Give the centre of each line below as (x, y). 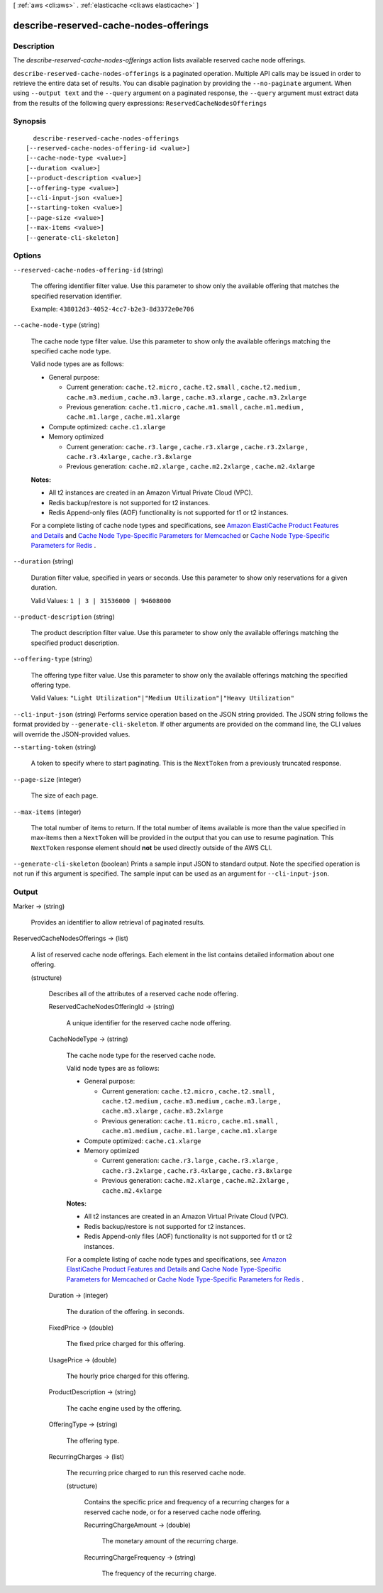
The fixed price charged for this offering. (126, 1344)
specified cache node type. (71, 351)
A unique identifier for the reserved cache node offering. (149, 1023)
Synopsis (29, 121)
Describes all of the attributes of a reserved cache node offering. (144, 993)
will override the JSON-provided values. (72, 734)
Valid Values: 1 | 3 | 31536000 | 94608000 (101, 600)
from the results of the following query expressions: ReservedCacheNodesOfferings (140, 103)
